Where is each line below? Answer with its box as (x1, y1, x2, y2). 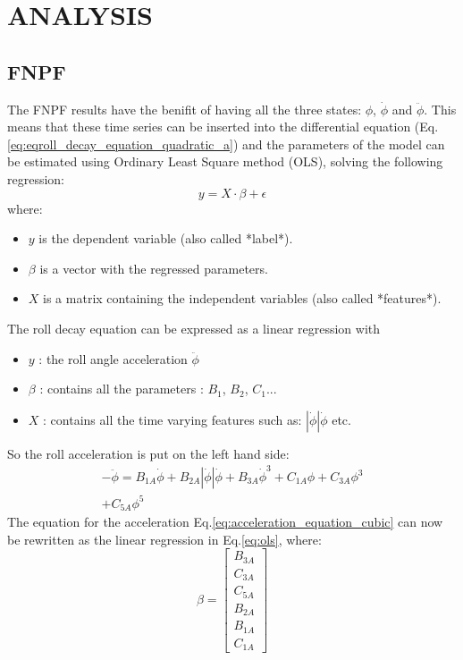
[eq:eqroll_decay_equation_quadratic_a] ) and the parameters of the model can (7, 134, 445, 153)
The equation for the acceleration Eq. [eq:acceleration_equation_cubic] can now (7, 512, 443, 531)
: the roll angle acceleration (38, 349, 188, 368)
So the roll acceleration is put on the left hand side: (7, 444, 290, 462)
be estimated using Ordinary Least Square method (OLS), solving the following (7, 152, 443, 171)
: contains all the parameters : (39, 379, 204, 398)
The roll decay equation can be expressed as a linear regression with (7, 318, 381, 337)
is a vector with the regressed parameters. (39, 258, 268, 277)
